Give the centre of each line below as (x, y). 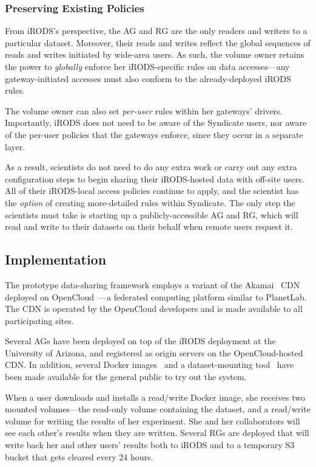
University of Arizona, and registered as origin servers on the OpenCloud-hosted (154, 352)
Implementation (56, 259)
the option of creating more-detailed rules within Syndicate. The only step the (150, 202)
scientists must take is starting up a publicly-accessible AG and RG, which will (152, 214)
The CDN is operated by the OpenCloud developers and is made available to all (154, 309)
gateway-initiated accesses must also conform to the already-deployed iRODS (148, 78)
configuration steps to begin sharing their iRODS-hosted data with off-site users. (155, 178)
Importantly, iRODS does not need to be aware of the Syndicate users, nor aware (156, 123)
